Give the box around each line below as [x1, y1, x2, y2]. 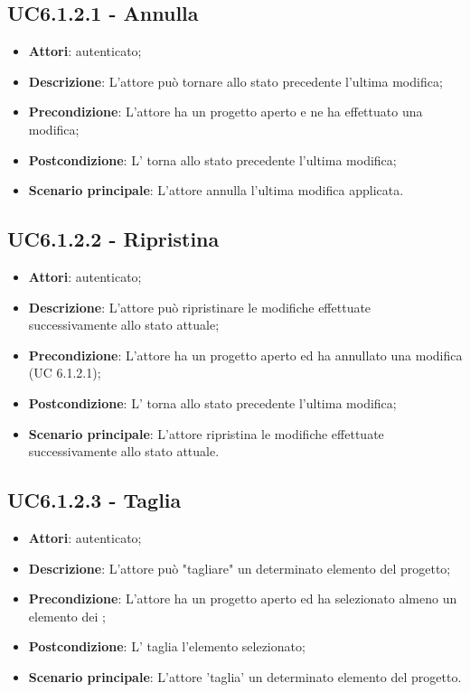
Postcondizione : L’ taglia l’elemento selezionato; [28, 637, 305, 656]
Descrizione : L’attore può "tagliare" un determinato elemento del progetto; [28, 558, 451, 577]
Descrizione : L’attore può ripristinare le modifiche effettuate [28, 297, 371, 316]
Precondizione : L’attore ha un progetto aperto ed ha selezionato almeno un [28, 589, 457, 608]
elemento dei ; [28, 606, 106, 625]
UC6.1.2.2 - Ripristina [7, 225, 220, 253]
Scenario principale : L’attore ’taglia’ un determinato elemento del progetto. [28, 667, 462, 686]
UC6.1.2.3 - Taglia [7, 486, 182, 514]
